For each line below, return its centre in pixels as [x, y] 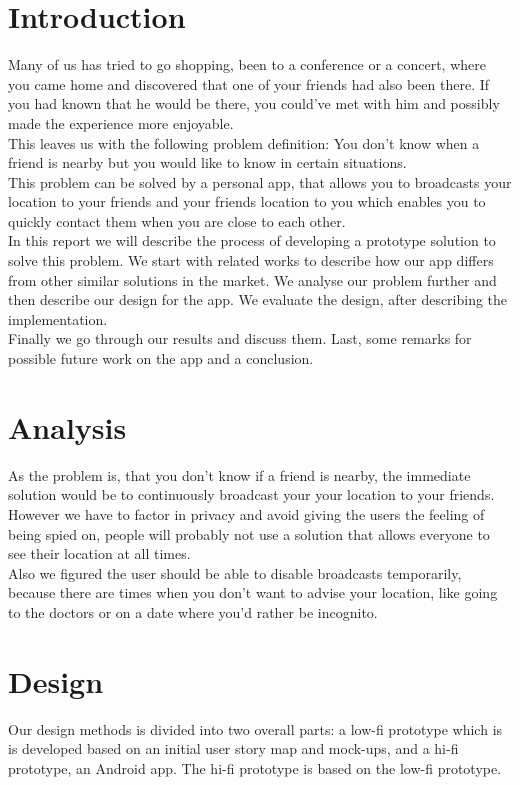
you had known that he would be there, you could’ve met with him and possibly [254, 103]
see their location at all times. [99, 553]
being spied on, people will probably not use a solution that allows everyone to [249, 533]
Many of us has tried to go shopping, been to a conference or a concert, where [247, 64]
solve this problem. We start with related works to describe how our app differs [251, 260]
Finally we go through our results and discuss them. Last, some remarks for [240, 338]
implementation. [58, 318]
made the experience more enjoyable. [121, 122]
